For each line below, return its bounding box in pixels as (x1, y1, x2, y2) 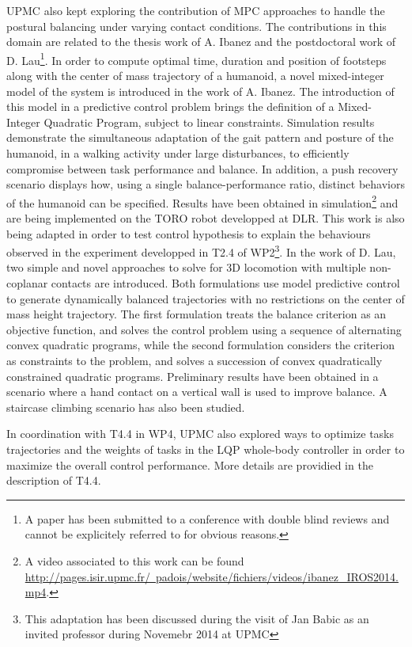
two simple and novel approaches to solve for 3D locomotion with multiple (6, 259, 366, 276)
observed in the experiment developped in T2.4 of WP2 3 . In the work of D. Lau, (6, 242, 396, 260)
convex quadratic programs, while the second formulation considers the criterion (6, 337, 395, 353)
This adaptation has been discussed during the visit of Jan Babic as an (25, 610, 369, 626)
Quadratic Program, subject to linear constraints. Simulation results (43, 113, 375, 130)
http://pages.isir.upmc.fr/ (25, 568, 150, 584)
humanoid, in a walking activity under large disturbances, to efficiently (6, 145, 350, 161)
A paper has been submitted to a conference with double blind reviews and (25, 510, 390, 527)
